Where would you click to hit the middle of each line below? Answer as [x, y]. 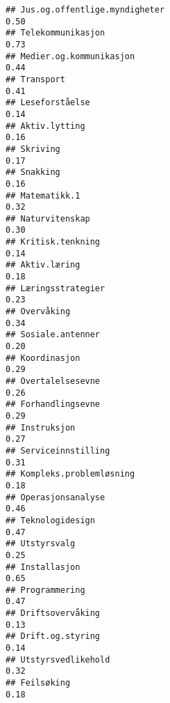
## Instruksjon [41, 427]
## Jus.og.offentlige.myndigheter [85, 10]
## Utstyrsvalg [41, 544]
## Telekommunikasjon [56, 33]
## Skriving [33, 149]
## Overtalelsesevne [53, 381]
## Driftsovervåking [53, 613]
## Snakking [33, 172]
